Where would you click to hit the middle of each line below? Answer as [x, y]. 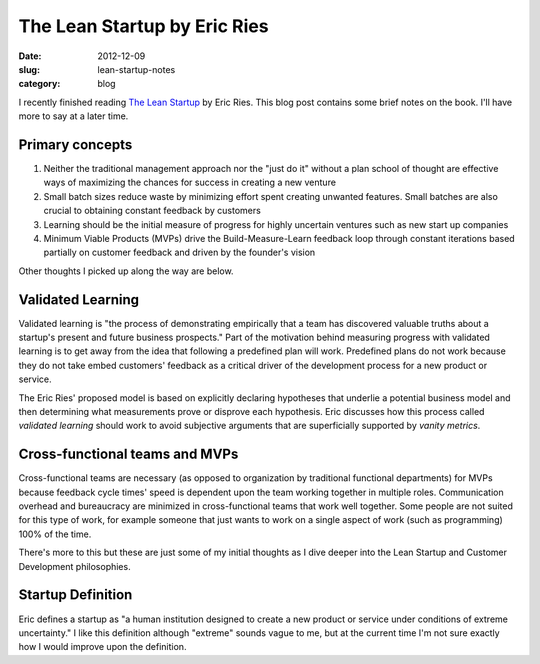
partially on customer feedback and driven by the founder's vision [179, 252]
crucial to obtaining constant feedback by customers [152, 211]
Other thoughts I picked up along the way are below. [126, 271]
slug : [29, 69]
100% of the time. [55, 534]
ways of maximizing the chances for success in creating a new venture [190, 182]
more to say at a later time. [73, 116]
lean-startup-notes [136, 69]
